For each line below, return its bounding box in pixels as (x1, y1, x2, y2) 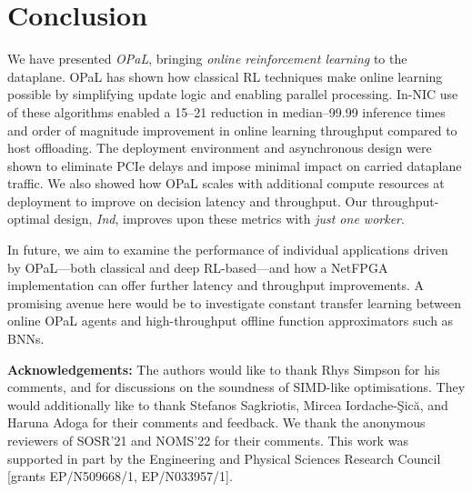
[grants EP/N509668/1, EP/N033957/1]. (7, 467, 233, 486)
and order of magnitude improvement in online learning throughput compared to (7, 120, 457, 139)
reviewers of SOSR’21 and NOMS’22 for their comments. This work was (7, 431, 408, 449)
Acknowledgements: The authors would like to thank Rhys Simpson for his (7, 359, 440, 378)
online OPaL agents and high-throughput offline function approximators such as (7, 311, 454, 330)
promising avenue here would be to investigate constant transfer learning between (7, 293, 462, 312)
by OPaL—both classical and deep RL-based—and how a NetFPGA (7, 257, 388, 276)
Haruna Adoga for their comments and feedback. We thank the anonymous (7, 413, 426, 432)
